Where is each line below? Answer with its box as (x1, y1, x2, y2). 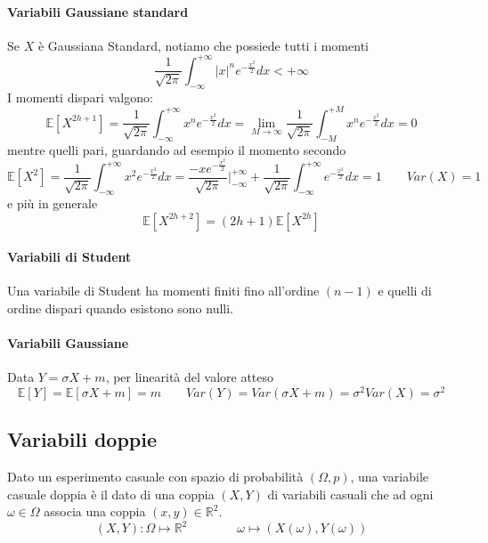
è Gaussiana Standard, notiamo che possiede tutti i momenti (37, 36, 369, 54)
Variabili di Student (7, 247, 132, 266)
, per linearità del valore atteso (105, 368, 274, 386)
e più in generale (7, 193, 98, 212)
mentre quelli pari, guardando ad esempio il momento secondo (7, 140, 346, 158)
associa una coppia (44, 502, 146, 521)
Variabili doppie (7, 425, 158, 453)
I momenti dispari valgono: (7, 87, 153, 106)
